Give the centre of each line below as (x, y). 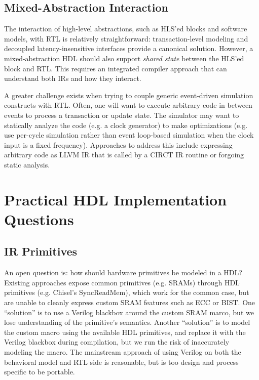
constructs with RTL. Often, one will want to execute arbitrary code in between (128, 105)
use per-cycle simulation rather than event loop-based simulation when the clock (129, 135)
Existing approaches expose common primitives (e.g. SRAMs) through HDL (122, 282)
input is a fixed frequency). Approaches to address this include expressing (118, 144)
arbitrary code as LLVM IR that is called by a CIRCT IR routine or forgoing (124, 155)
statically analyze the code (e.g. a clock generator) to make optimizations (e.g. (126, 125)
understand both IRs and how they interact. (73, 78)
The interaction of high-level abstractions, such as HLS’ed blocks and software (126, 29)
